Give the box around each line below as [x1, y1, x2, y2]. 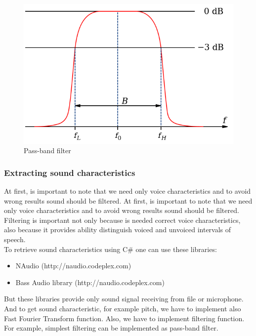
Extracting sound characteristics [4, 166, 135, 178]
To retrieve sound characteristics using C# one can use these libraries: [4, 244, 217, 254]
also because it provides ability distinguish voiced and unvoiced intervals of [4, 224, 231, 235]
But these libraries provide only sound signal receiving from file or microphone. [4, 294, 244, 304]
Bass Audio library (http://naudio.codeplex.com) [15, 277, 165, 287]
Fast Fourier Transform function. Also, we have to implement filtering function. [4, 313, 245, 323]
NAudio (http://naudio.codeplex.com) [15, 260, 131, 271]
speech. [4, 234, 26, 245]
